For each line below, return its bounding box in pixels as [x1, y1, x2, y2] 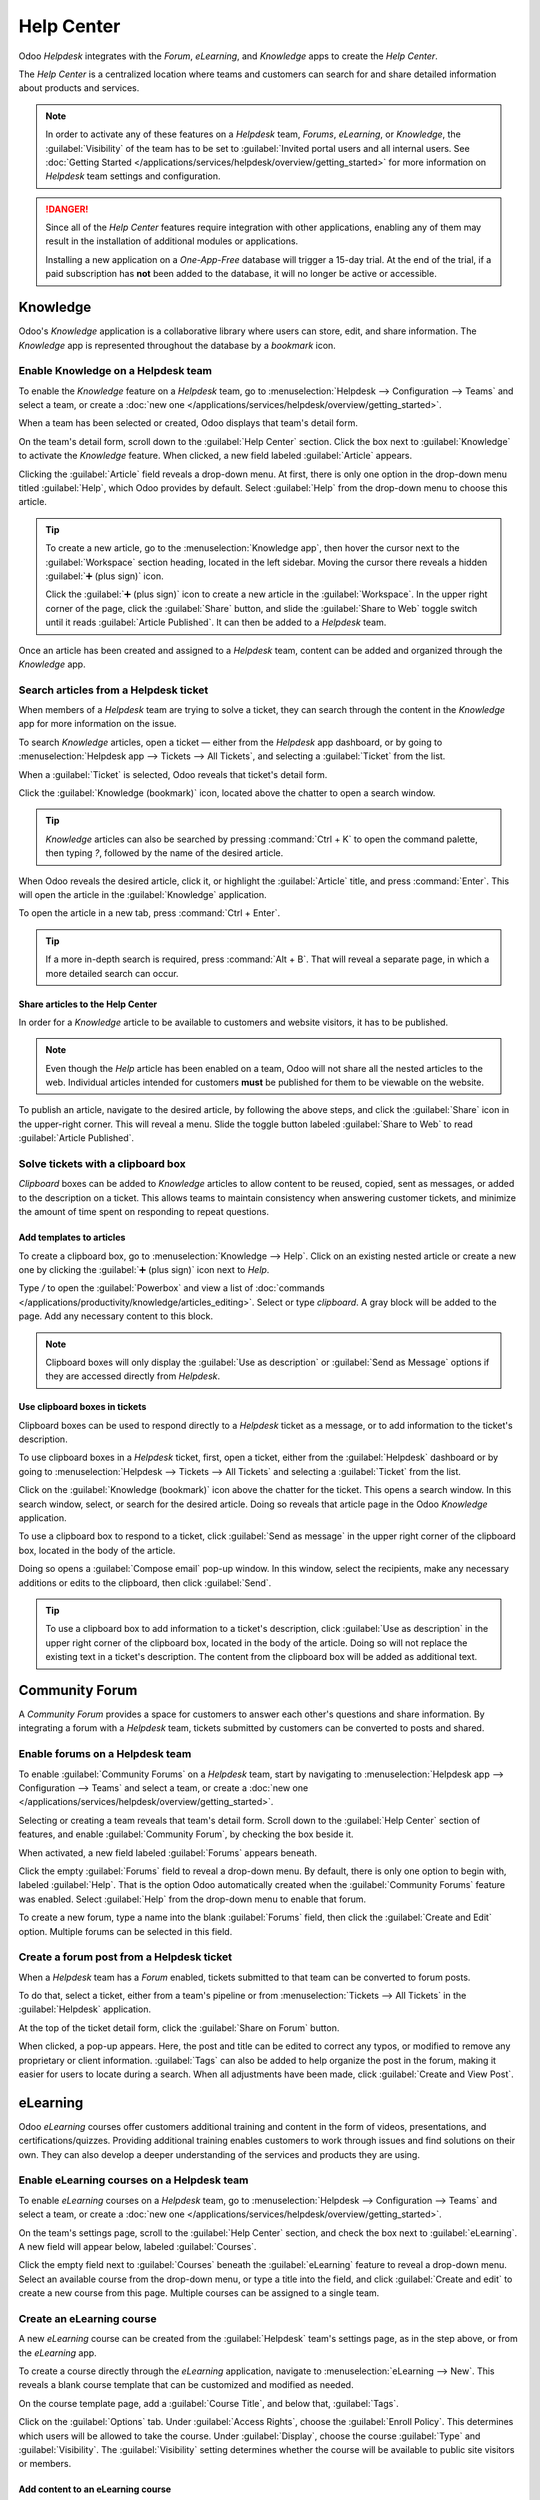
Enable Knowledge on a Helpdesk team [18, 364, 213, 378]
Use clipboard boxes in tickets [18, 1401, 147, 1413]
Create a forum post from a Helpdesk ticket [18, 1950, 232, 1964]
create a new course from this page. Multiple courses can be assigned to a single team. [18, 2287, 380, 2299]
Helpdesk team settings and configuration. [45, 170, 221, 182]
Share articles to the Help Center [18, 998, 158, 1010]
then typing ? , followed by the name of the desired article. [45, 847, 284, 859]
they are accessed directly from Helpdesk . [45, 1370, 221, 1382]
